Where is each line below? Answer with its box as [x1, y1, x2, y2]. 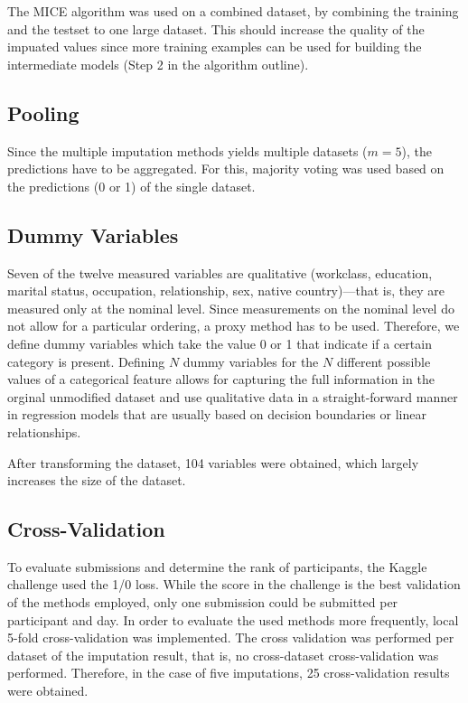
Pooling [7, 98, 80, 127]
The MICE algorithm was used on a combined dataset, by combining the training [7, 2, 459, 20]
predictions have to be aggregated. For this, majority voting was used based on [7, 159, 445, 178]
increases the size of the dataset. [7, 471, 186, 490]
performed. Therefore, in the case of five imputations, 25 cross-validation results [7, 663, 450, 682]
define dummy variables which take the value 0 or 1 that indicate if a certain [7, 333, 432, 352]
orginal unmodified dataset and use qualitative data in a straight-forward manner [7, 387, 458, 406]
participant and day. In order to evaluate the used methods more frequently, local [7, 610, 459, 629]
